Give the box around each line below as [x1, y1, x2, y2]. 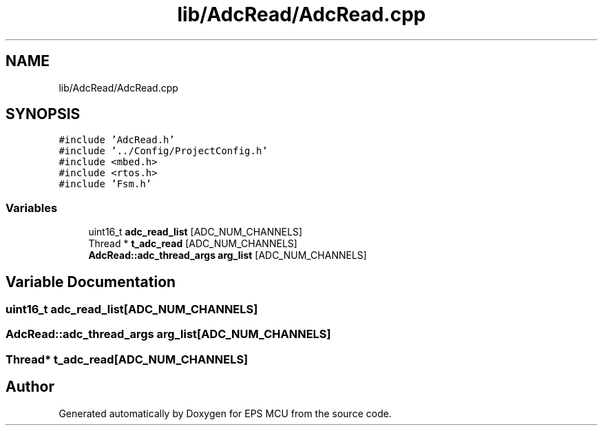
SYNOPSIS [6, 105, 81, 123]
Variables [6, 200, 58, 215]
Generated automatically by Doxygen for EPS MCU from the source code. [59, 407, 392, 419]
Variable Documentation [6, 273, 176, 291]
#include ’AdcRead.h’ [59, 134, 175, 146]
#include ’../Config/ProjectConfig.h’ [59, 145, 268, 157]
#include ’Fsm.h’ [59, 178, 152, 190]
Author [6, 378, 54, 396]
